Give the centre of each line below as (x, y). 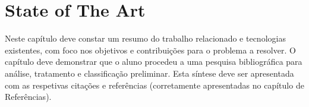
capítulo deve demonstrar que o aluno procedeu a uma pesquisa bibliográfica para (154, 62)
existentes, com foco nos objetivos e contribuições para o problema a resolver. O (150, 50)
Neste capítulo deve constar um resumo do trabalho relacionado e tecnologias (145, 38)
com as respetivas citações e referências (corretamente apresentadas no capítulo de (154, 85)
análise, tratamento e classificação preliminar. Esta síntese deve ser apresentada (149, 73)
